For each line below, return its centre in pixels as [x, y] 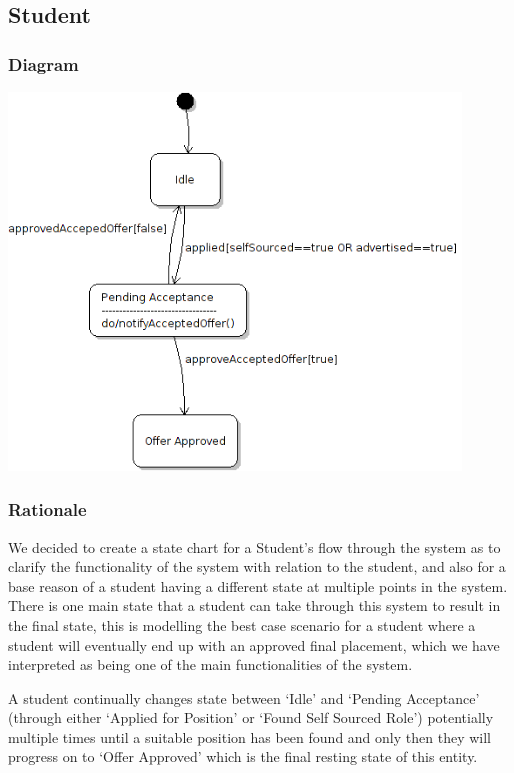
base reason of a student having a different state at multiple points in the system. [258, 585]
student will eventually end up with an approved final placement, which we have [254, 644]
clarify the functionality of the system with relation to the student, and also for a [257, 566]
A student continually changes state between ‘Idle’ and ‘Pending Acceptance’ [244, 697]
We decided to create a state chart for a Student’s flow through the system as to [254, 546]
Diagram [43, 63]
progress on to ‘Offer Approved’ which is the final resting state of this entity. [243, 756]
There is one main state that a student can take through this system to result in [254, 605]
